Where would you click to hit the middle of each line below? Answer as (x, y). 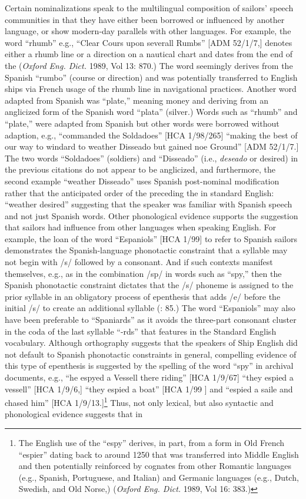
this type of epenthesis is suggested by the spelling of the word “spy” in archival (149, 366)
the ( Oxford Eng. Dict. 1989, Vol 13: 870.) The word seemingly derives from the (149, 65)
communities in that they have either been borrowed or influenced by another (145, 19)
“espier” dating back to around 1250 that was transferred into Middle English (159, 454)
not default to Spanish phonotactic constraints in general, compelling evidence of (151, 354)
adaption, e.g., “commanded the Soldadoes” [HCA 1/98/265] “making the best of (151, 135)
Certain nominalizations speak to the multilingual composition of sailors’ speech (149, 8)
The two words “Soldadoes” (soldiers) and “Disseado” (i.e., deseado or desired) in (152, 158)
